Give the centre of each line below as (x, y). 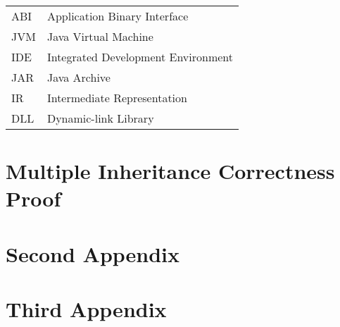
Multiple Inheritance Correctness (170, 171)
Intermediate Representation (117, 98)
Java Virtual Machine (100, 36)
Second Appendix (93, 253)
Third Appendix (86, 309)
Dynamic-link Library (100, 118)
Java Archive (78, 77)
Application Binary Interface (118, 16)
